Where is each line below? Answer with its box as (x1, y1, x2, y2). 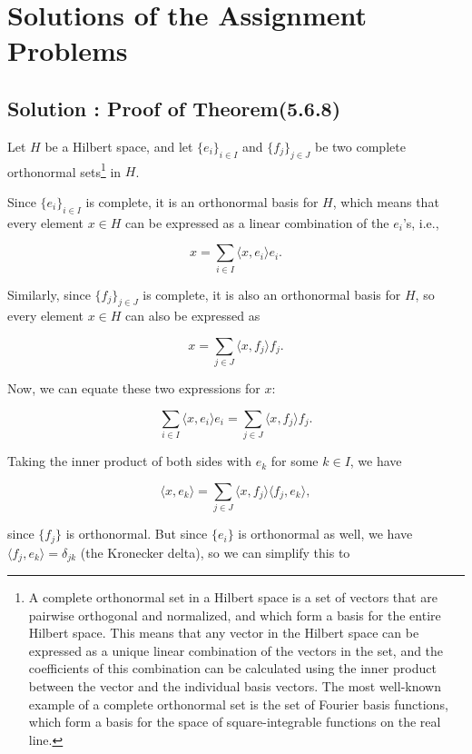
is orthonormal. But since (65, 524, 208, 543)
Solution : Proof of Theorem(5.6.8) (7, 94, 341, 122)
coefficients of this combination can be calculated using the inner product (28, 659, 437, 678)
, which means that (332, 192, 439, 211)
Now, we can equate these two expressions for (7, 379, 261, 398)
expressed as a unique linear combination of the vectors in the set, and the (28, 640, 444, 660)
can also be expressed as (125, 306, 261, 325)
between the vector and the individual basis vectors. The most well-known (28, 676, 441, 695)
